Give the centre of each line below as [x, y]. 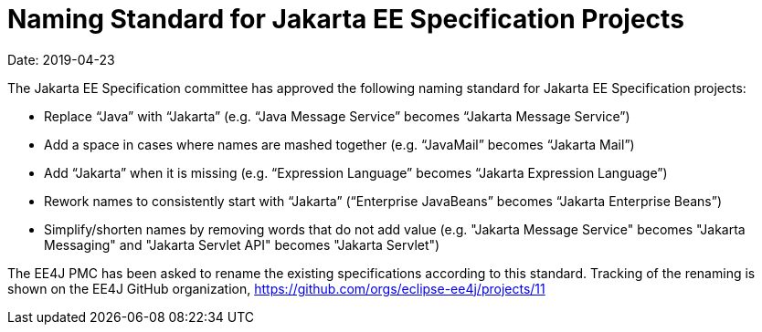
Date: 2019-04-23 [61, 59]
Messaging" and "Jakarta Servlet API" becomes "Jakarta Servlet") [242, 244]
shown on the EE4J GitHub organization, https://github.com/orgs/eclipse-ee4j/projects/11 [276, 288]
